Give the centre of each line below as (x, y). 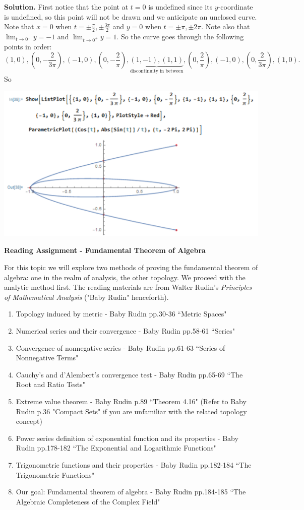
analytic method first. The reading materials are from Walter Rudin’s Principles (128, 287)
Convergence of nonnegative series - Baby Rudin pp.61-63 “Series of (120, 347)
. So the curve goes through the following (180, 37)
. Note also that (226, 26)
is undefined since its (180, 7)
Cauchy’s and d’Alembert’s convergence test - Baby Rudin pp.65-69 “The (129, 374)
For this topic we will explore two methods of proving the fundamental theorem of (131, 267)
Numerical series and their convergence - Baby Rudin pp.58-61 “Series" (125, 330)
